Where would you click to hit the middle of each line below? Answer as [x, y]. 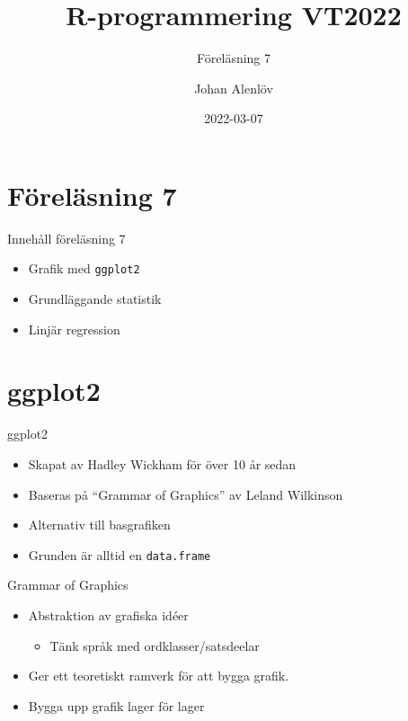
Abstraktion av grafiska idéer [108, 615]
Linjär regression [74, 329]
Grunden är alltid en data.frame [120, 554]
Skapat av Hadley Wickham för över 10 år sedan [162, 464]
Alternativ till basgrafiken [99, 525]
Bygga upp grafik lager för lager [116, 705]
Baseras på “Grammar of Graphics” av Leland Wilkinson [186, 494]
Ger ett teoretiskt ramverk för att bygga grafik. [159, 676]
